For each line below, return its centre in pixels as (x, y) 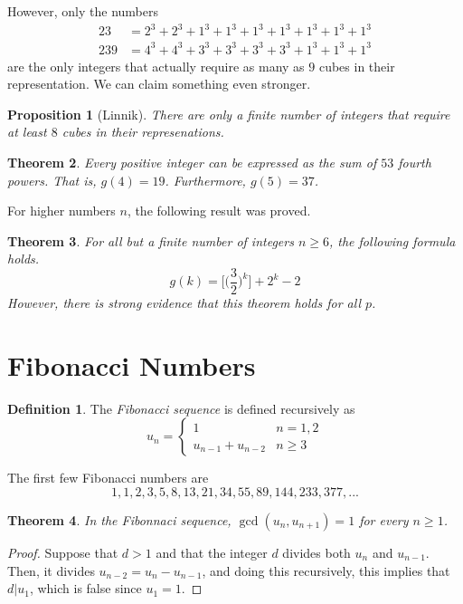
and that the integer (212, 552)
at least (27, 132)
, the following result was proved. (219, 211)
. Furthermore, (205, 180)
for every (384, 519)
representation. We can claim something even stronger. (159, 84)
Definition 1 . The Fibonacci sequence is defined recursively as (181, 408)
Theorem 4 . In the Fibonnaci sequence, (119, 519)
